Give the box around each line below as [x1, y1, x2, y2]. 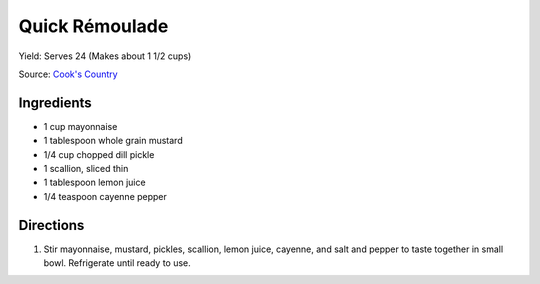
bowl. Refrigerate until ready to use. [43, 257, 192, 269]
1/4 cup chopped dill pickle [43, 148, 155, 160]
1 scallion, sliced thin [43, 163, 129, 175]
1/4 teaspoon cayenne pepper [43, 190, 167, 202]
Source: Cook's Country [18, 68, 119, 80]
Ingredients [18, 94, 92, 111]
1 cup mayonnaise [43, 120, 118, 132]
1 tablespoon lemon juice [43, 176, 146, 189]
